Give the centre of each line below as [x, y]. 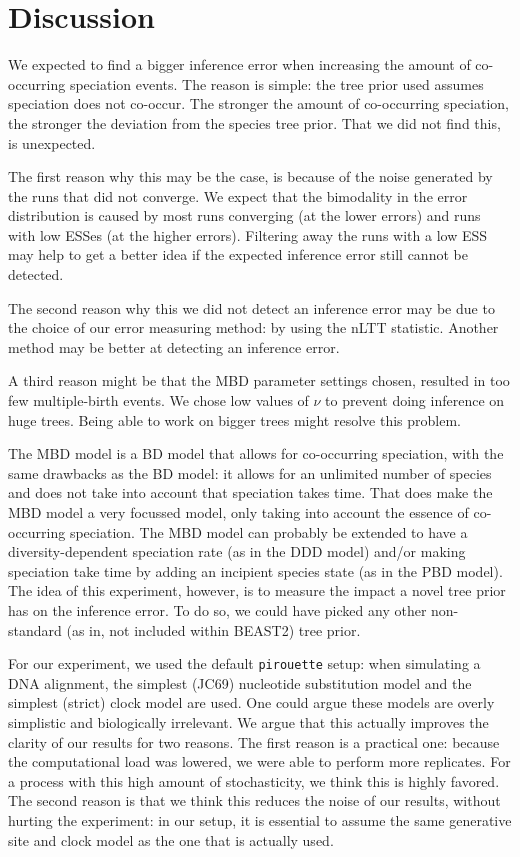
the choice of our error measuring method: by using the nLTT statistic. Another [253, 327]
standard [35, 629]
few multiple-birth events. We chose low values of [158, 400]
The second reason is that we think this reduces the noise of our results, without [254, 800]
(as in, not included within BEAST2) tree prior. [213, 629]
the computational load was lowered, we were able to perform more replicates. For [259, 761]
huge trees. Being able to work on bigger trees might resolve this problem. [234, 419]
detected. [36, 274]
